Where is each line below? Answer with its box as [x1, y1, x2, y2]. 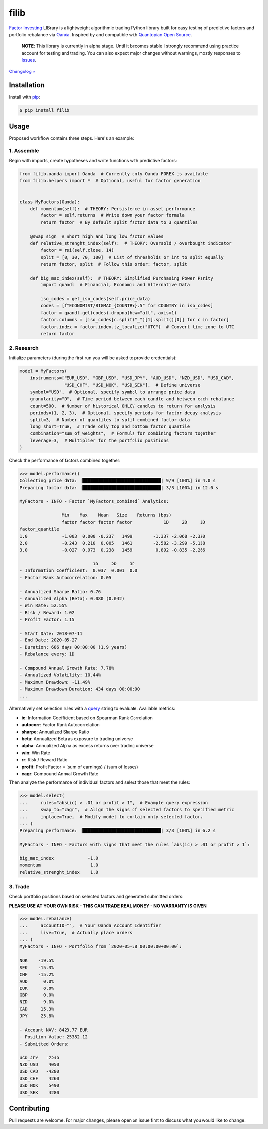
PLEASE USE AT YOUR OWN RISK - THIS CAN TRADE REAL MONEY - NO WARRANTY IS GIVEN [9, 903, 207, 909]
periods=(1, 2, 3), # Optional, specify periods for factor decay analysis [30, 410, 221, 416]
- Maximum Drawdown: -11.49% [19, 679, 91, 685]
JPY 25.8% [19, 1013, 54, 1019]
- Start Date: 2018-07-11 [19, 631, 83, 636]
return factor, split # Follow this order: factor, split [40, 261, 188, 267]
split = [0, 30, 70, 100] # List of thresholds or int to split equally [40, 254, 224, 260]
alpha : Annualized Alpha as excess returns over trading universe [21, 743, 154, 749]
